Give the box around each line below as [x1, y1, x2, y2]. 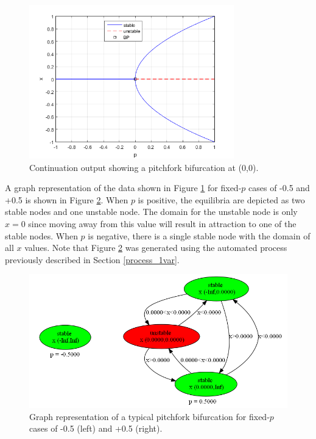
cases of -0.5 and [248, 181, 310, 194]
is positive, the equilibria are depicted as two [138, 193, 305, 206]
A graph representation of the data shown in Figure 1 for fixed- [5, 181, 242, 194]
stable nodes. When [5, 229, 78, 242]
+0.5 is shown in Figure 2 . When [5, 193, 128, 206]
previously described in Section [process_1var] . [5, 253, 180, 266]
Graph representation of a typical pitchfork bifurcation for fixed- [29, 410, 270, 423]
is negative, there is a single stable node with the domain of [88, 229, 311, 242]
